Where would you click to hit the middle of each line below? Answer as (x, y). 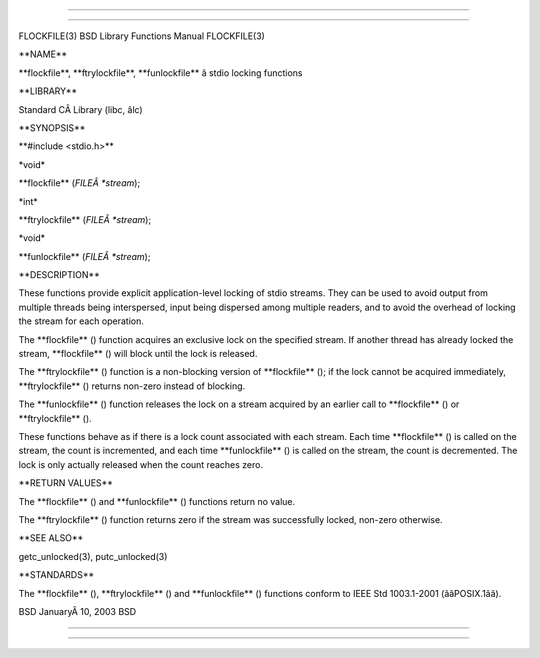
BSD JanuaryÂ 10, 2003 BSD (77, 611)
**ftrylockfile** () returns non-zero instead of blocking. (132, 386)
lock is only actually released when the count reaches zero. (141, 464)
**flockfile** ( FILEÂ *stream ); (79, 183)
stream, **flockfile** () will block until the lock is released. (138, 354)
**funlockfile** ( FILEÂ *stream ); (84, 256)
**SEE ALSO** (51, 538)
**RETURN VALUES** (66, 483)
